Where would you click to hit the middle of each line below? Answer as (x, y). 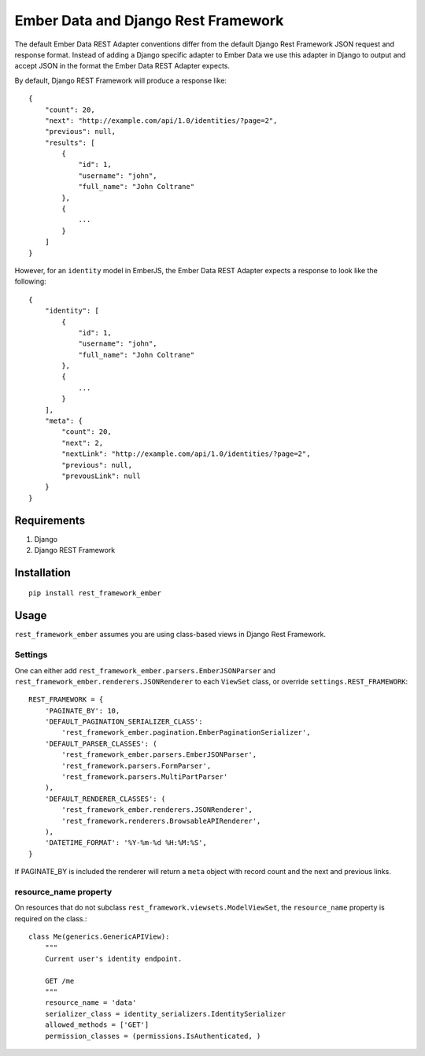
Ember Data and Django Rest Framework (149, 20)
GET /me (59, 981)
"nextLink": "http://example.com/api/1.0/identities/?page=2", (186, 454)
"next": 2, (83, 443)
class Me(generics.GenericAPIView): (99, 937)
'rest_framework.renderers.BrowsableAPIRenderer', (161, 821)
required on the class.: (51, 918)
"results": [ (70, 143)
